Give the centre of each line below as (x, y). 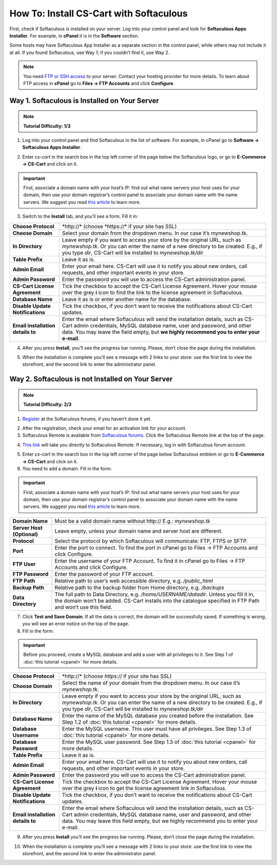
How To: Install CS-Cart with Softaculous (98, 13)
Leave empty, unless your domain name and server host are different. (139, 531)
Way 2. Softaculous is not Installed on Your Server (91, 379)
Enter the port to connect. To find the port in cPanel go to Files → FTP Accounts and (156, 548)
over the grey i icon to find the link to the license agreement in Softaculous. (153, 292)
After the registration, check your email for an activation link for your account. (104, 428)
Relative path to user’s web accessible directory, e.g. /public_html (134, 580)
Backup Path (28, 587)
